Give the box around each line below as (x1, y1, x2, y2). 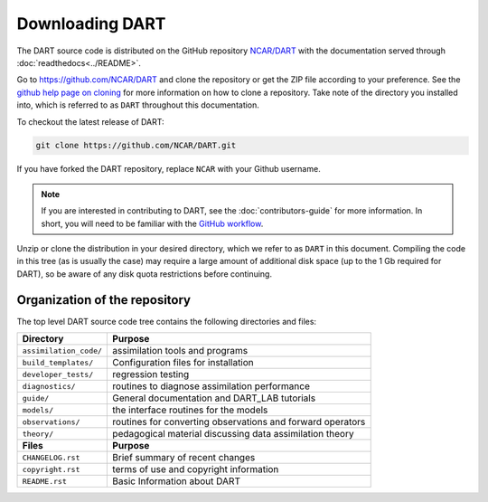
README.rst (22, 476, 68, 486)
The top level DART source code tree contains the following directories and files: (16, 316, 316, 327)
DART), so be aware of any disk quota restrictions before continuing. (16, 268, 273, 279)
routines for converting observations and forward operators (112, 416, 366, 429)
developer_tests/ (22, 369, 94, 379)
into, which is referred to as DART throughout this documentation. (16, 99, 259, 110)
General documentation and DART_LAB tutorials (112, 392, 316, 404)
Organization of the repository (16, 292, 192, 308)
